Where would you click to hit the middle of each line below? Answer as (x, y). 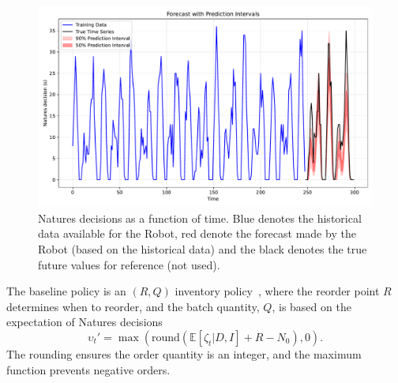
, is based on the (312, 306)
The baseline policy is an (66, 291)
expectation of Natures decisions (84, 322)
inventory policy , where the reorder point (277, 291)
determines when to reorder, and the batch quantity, (133, 306)
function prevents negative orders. (88, 369)
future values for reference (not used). (129, 264)
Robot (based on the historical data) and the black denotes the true (203, 249)
